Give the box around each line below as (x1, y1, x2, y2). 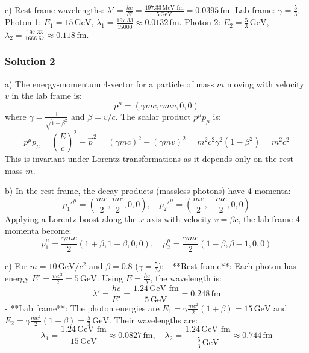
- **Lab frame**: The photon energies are (5, 301, 160, 314)
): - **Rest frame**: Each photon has (158, 260, 296, 272)
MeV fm (162, 5, 184, 11)
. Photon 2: (179, 16, 221, 28)
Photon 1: (5, 16, 42, 28)
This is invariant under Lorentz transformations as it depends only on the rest (5, 152, 293, 165)
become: (42, 224, 72, 237)
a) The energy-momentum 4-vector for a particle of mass (5, 77, 214, 90)
